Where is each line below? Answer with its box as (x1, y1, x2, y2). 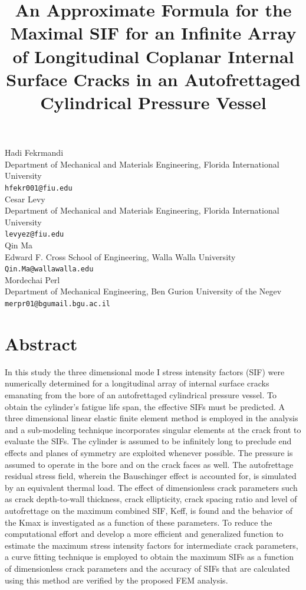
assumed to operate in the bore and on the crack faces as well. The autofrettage (5, 458, 294, 470)
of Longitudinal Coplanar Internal (12, 44, 294, 68)
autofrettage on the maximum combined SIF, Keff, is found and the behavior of (5, 504, 293, 516)
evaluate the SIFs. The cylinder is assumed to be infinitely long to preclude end (5, 435, 292, 447)
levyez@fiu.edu (5, 230, 64, 239)
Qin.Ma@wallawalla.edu (5, 265, 94, 274)
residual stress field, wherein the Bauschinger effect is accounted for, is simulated (5, 470, 297, 482)
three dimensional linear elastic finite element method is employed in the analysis (5, 412, 298, 424)
